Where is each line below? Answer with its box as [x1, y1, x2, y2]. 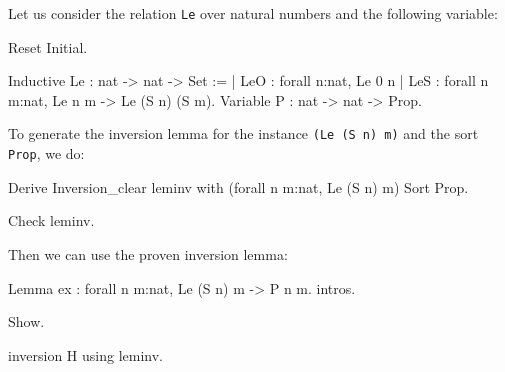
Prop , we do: [8, 143, 85, 164]
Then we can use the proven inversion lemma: [8, 243, 288, 264]
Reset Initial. [8, 36, 88, 57]
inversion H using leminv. [8, 344, 163, 365]
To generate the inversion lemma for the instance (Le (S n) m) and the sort [8, 123, 479, 144]
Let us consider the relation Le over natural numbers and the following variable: [8, 3, 498, 23]
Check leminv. [8, 210, 95, 231]
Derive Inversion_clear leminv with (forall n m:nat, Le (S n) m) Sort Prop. [8, 176, 469, 197]
